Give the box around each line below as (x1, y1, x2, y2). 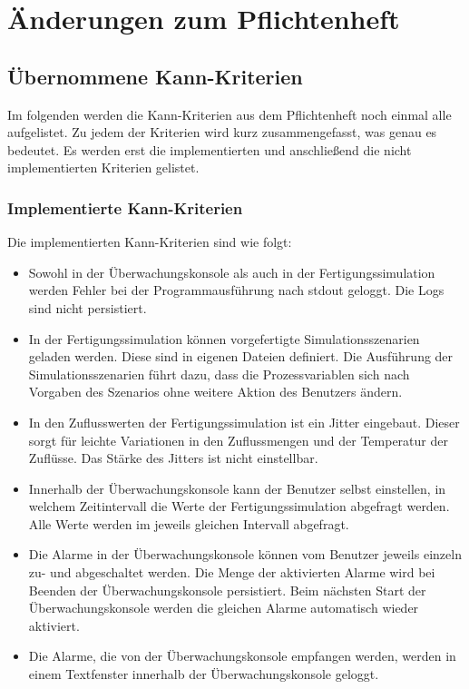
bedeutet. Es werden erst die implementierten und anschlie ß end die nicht (7, 140, 412, 159)
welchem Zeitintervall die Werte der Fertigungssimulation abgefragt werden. (28, 497, 450, 516)
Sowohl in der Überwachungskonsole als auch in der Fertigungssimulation (28, 262, 435, 281)
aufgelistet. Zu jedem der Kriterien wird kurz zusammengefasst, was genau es (7, 123, 437, 142)
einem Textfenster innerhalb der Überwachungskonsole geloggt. (28, 664, 379, 684)
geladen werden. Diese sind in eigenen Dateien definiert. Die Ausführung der (28, 347, 454, 366)
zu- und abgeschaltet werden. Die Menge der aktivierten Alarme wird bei (28, 563, 435, 582)
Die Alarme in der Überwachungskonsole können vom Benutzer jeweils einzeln (28, 545, 462, 564)
